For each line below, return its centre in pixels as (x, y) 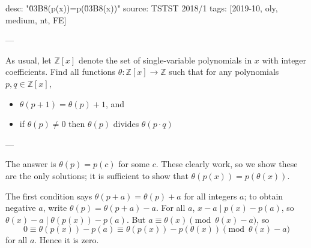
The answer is (31, 164)
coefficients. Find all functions (61, 72)
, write (55, 208)
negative (21, 208)
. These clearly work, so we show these (227, 164)
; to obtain (264, 196)
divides (126, 124)
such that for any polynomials (224, 72)
